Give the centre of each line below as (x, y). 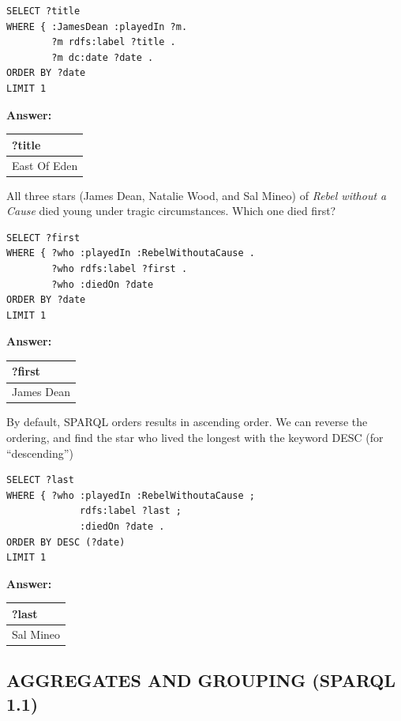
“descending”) (40, 453)
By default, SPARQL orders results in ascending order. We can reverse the (187, 422)
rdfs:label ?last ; (131, 511)
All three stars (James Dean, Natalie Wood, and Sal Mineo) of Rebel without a (197, 195)
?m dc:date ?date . (103, 57)
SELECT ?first (43, 238)
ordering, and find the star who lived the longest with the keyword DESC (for (195, 437)
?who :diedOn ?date (103, 284)
